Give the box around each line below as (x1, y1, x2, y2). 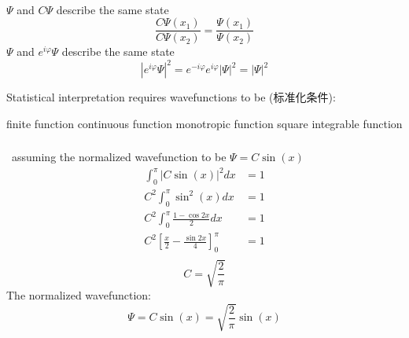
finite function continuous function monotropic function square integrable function (6, 115, 403, 131)
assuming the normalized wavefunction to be (11, 149, 227, 165)
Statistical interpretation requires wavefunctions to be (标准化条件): (6, 89, 336, 105)
